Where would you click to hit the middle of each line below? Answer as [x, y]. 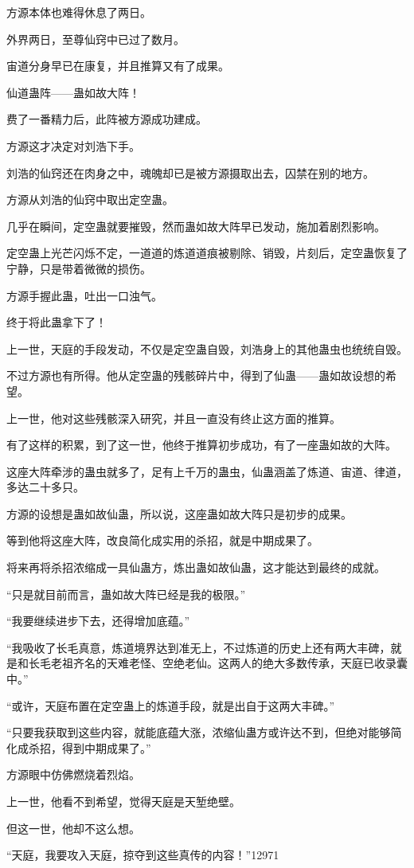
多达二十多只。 [45, 487]
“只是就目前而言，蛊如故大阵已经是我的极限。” [126, 594]
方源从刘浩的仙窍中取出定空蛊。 [90, 199]
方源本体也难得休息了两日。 [79, 12]
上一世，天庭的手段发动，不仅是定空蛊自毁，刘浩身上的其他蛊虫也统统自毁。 [207, 348]
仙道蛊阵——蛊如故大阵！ [73, 92]
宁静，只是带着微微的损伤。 [79, 268]
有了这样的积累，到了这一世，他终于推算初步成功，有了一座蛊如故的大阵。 [201, 445]
